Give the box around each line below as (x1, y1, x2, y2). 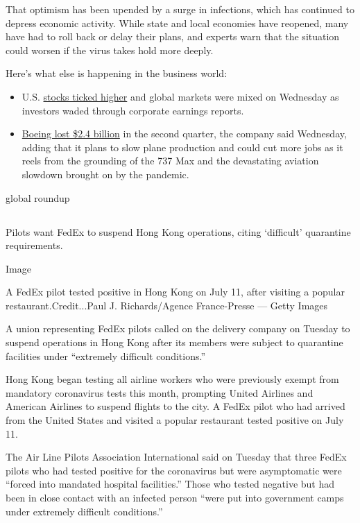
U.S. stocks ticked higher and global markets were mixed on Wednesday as (22, 89, 339, 103)
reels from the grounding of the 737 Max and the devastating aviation (22, 153, 319, 168)
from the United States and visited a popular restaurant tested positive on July (6, 413, 344, 427)
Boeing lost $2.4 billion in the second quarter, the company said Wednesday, (22, 126, 347, 141)
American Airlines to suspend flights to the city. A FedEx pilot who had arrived (6, 399, 345, 413)
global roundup (6, 190, 70, 205)
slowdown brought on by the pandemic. (22, 166, 189, 181)
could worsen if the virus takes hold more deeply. (6, 42, 214, 57)
